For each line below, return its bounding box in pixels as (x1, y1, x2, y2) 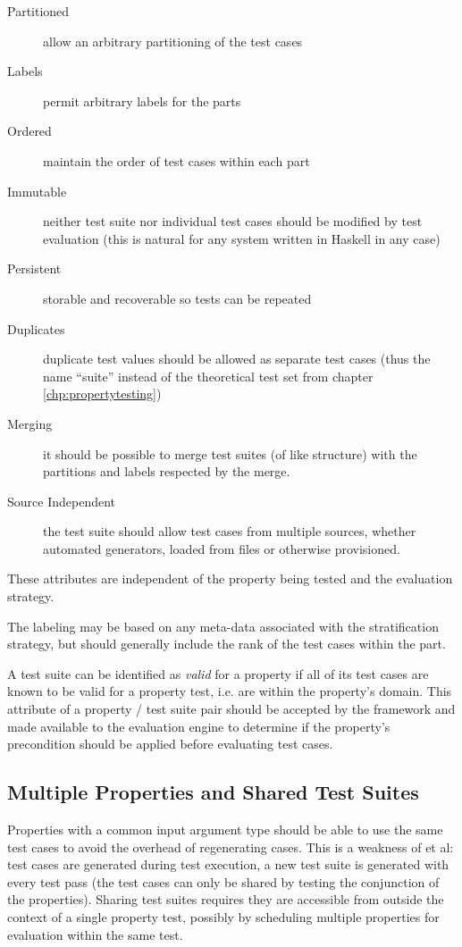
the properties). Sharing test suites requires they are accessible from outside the (7, 890, 444, 909)
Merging (7, 414, 53, 432)
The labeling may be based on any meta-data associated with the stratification (7, 616, 439, 635)
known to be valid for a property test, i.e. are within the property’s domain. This (7, 682, 452, 700)
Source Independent (7, 491, 116, 510)
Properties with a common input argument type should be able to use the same (7, 820, 443, 839)
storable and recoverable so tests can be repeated (43, 289, 312, 307)
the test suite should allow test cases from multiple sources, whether (43, 522, 416, 541)
